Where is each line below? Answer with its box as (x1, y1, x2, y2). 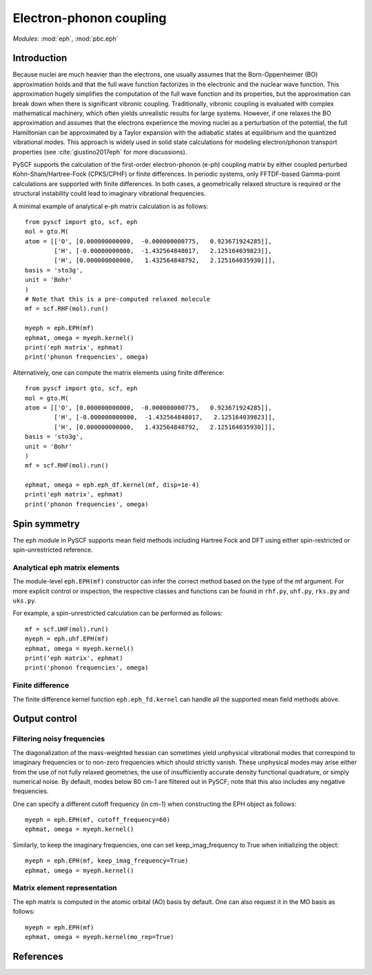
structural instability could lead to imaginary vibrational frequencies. (12, 190, 206, 198)
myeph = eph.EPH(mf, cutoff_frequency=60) (25, 816, 171, 824)
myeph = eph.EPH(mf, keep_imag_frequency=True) (25, 857, 189, 865)
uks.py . (12, 596, 37, 605)
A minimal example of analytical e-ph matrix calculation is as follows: (12, 202, 209, 210)
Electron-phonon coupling (12, 10, 167, 26)
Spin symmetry (12, 518, 81, 530)
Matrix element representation (12, 883, 117, 893)
